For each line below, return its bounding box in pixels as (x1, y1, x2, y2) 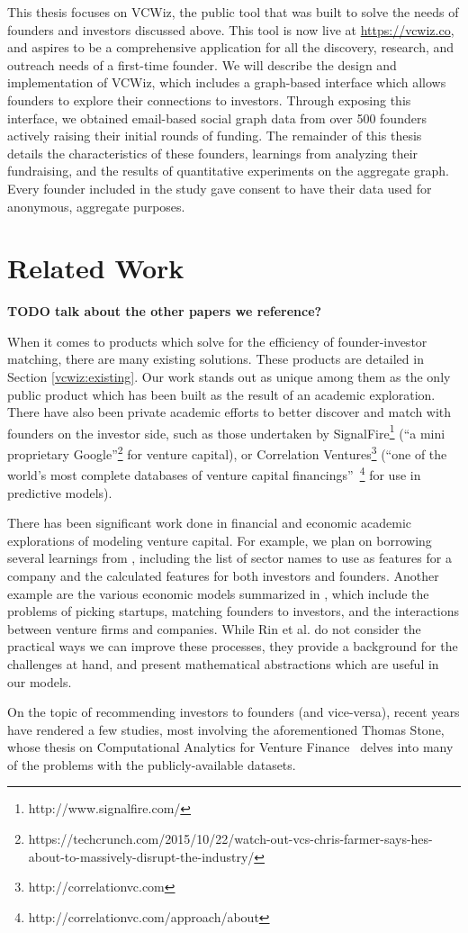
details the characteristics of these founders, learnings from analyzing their (7, 143, 418, 162)
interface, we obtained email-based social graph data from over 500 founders (7, 108, 427, 127)
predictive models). (7, 483, 112, 502)
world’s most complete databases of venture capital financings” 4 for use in (7, 463, 421, 484)
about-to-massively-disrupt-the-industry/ (28, 847, 255, 865)
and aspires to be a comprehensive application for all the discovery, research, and (7, 38, 454, 57)
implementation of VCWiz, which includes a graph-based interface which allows (7, 73, 446, 92)
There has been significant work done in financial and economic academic (7, 513, 411, 532)
